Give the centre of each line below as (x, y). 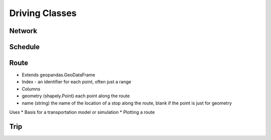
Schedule (25, 47)
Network (23, 31)
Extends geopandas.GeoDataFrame (58, 75)
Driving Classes (43, 13)
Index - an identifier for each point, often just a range (77, 82)
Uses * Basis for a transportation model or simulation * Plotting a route (82, 112)
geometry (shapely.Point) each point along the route (76, 96)
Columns (31, 89)
